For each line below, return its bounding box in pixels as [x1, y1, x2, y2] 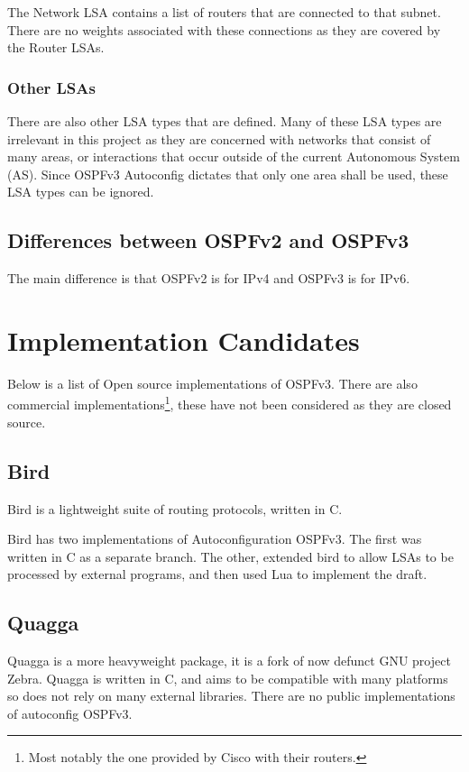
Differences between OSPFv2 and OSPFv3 [7, 226, 409, 254]
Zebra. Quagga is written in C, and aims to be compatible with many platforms [7, 668, 448, 687]
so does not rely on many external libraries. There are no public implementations [7, 686, 455, 705]
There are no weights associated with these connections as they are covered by [7, 20, 441, 39]
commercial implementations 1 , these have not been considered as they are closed [7, 392, 452, 414]
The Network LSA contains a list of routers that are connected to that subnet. [7, 3, 441, 21]
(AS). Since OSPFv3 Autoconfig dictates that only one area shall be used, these [7, 164, 448, 183]
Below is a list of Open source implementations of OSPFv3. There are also [7, 373, 418, 392]
